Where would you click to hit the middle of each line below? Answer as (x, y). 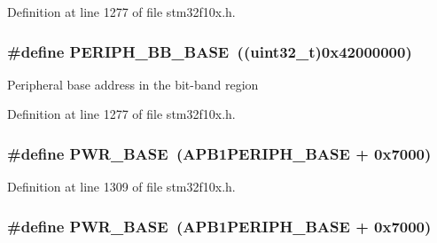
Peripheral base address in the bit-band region (133, 84)
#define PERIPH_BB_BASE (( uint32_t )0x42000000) (210, 51)
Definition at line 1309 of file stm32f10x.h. (121, 187)
